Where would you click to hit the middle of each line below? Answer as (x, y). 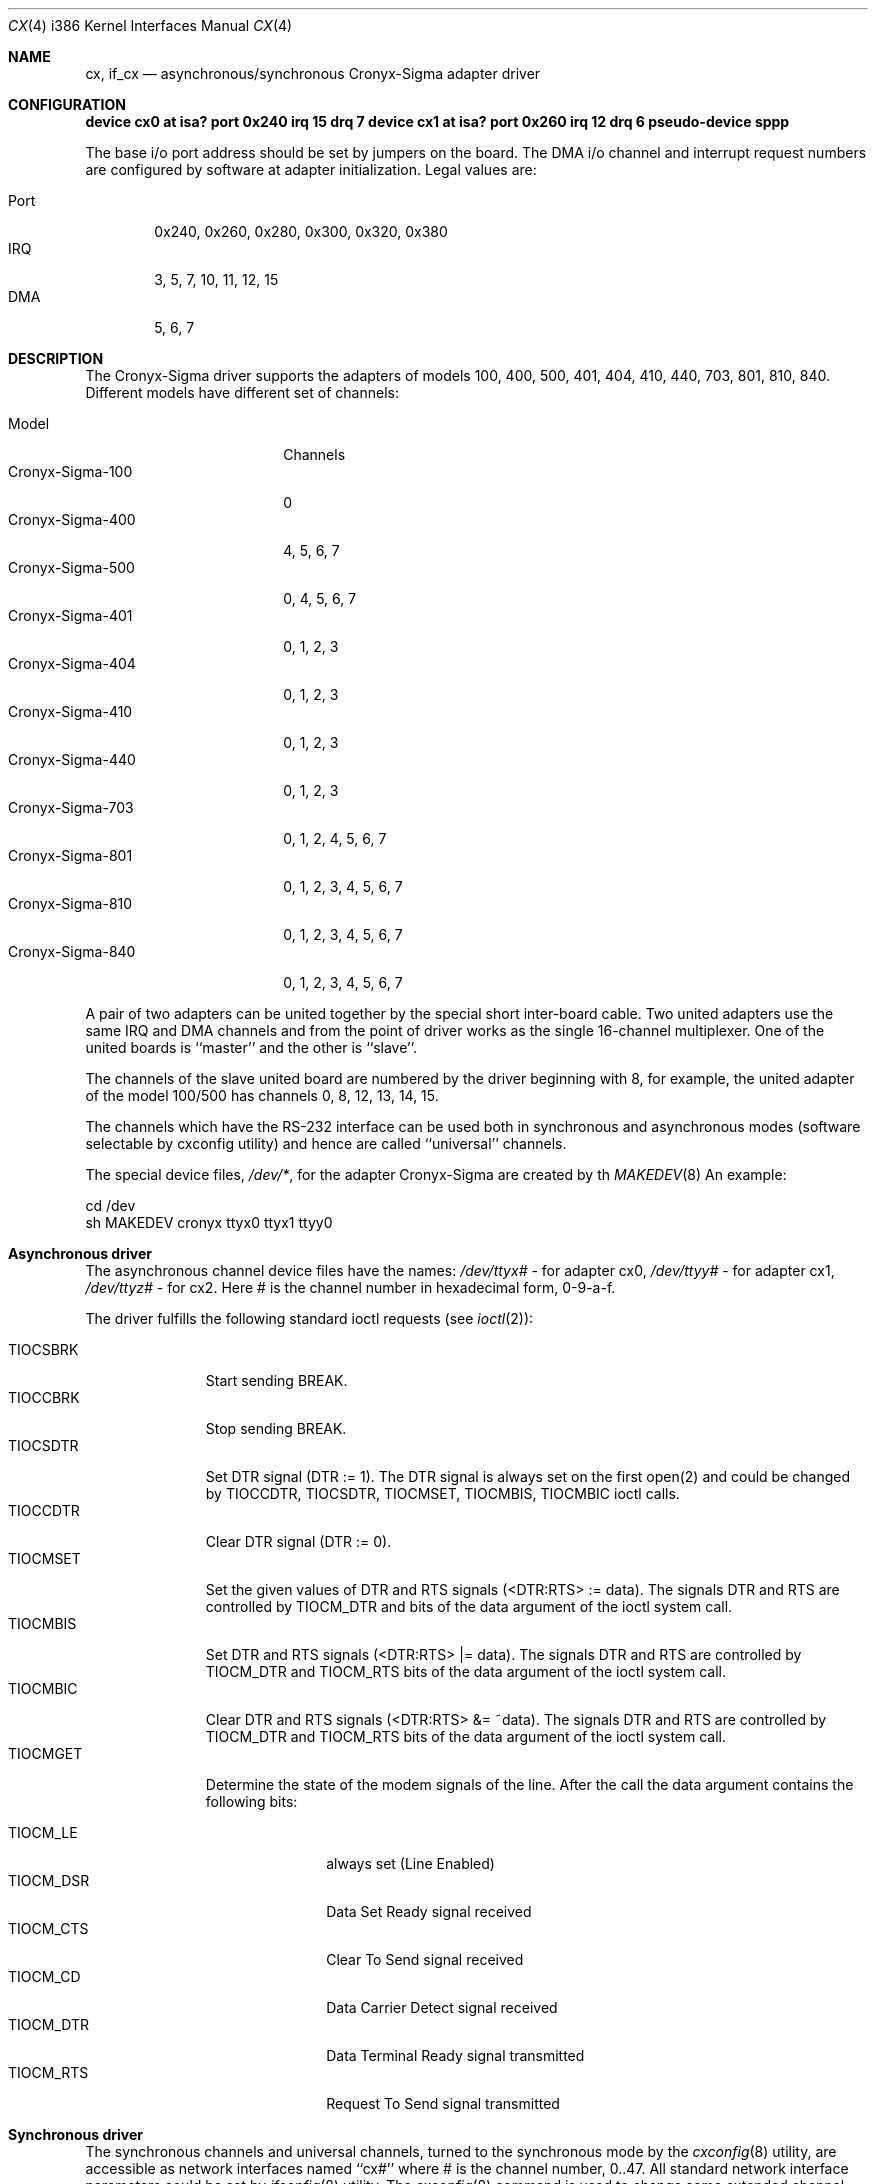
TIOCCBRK (44, 1397)
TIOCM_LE (43, 1832)
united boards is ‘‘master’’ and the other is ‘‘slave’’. (251, 1047)
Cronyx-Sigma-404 (72, 663)
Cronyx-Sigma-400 (72, 519)
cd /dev (110, 1205)
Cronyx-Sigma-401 (70, 615)
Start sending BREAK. (276, 1380)
